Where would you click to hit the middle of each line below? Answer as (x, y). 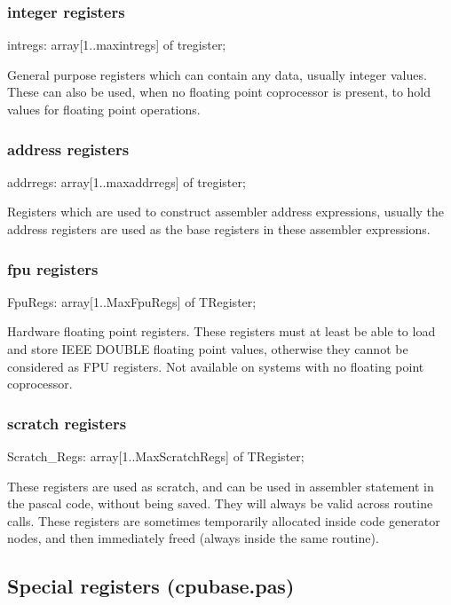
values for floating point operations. (104, 109)
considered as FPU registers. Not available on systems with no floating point (216, 366)
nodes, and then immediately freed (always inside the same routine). (193, 538)
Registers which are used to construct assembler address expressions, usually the (226, 212)
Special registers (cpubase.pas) (151, 586)
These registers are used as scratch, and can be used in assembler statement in (221, 486)
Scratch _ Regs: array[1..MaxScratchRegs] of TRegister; (156, 456)
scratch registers (67, 423)
